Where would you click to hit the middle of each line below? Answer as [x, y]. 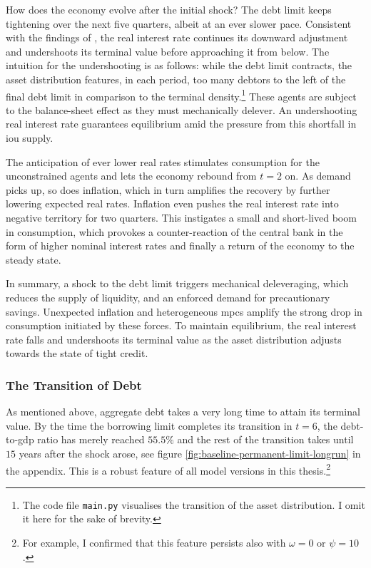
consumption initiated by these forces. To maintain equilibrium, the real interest [181, 325]
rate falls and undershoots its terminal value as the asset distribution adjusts [174, 339]
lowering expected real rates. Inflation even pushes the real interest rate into [172, 203]
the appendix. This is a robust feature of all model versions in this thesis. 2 [168, 469]
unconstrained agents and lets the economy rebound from [131, 176]
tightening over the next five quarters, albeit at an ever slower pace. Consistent [179, 23]
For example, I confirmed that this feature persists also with [154, 542]
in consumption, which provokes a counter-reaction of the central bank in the [174, 231]
